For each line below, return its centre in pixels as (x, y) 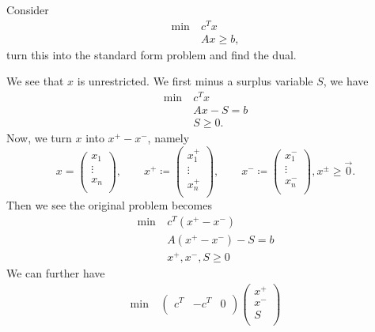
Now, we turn (39, 138)
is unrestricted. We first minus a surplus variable (195, 81)
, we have (346, 81)
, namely (169, 138)
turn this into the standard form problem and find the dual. (152, 54)
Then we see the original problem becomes (109, 205)
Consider (28, 9)
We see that (35, 81)
